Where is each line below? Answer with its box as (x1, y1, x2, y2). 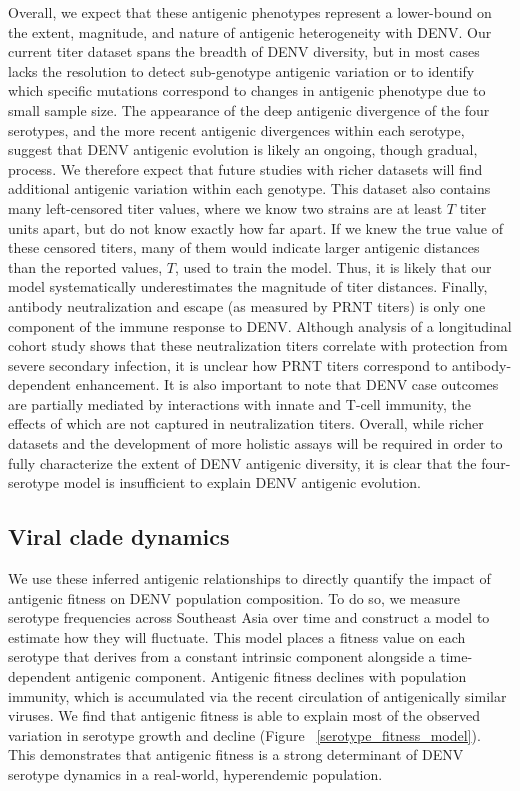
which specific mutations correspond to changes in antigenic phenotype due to (8, 80, 486, 101)
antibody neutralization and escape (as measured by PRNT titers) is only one (8, 295, 486, 316)
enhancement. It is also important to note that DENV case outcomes (75, 374, 499, 395)
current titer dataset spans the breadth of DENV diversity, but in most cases (8, 41, 480, 62)
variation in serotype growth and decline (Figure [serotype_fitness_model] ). (8, 724, 481, 745)
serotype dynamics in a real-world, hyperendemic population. (8, 763, 383, 784)
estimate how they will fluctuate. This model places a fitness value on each (8, 626, 466, 647)
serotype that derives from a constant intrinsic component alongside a (8, 646, 436, 667)
